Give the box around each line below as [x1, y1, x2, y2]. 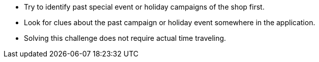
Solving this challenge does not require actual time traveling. [24, 34, 226, 42]
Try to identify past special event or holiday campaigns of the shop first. [24, 3, 265, 11]
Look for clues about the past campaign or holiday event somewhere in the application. [24, 18, 315, 27]
